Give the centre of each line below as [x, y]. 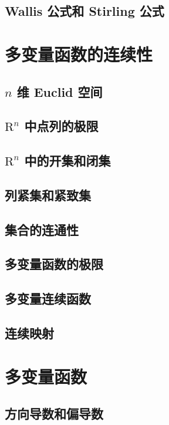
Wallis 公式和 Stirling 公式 [84, 11]
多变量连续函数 [48, 298]
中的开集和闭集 [67, 161]
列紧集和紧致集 [48, 195]
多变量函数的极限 [54, 264]
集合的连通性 [42, 229]
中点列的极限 [61, 126]
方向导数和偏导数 [54, 414]
